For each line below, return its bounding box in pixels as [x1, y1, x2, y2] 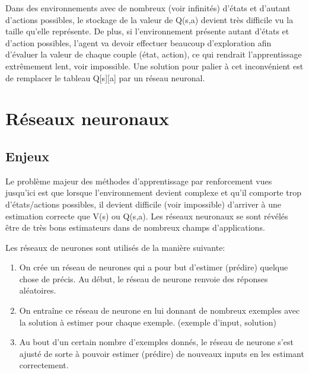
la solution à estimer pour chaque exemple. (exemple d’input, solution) [19, 315, 276, 328]
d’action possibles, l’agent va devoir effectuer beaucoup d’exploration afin [5, 36, 272, 49]
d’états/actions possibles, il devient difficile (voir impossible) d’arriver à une [5, 197, 282, 210]
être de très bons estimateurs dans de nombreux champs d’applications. [5, 221, 265, 234]
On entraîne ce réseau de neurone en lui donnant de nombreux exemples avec [19, 304, 300, 317]
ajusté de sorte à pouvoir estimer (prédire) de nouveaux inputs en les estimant [19, 347, 304, 359]
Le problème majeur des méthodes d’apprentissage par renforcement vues [5, 174, 272, 187]
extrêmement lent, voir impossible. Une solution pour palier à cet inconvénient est [5, 59, 304, 72]
